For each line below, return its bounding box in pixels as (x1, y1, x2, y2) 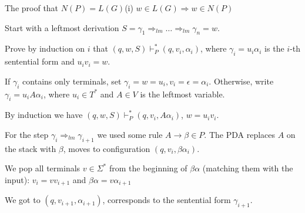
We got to (5, 194, 41, 206)
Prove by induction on (5, 42, 85, 55)
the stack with (5, 142, 56, 154)
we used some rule (97, 128, 163, 140)
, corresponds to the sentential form (102, 194, 231, 206)
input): (5, 173, 30, 185)
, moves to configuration (63, 142, 150, 154)
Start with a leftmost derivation (5, 21, 119, 33)
